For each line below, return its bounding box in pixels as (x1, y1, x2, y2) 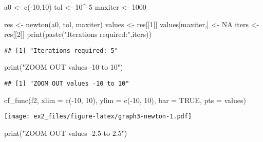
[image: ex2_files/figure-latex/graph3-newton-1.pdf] (4, 113, 192, 120)
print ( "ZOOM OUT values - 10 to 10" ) (4, 62, 123, 72)
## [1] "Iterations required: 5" (4, 47, 118, 54)
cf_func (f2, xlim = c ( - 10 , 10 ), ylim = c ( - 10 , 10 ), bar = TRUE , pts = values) (4, 94, 246, 105)
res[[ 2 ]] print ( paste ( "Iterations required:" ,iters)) (4, 29, 152, 39)
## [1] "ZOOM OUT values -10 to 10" (4, 80, 129, 88)
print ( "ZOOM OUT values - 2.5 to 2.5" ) (4, 127, 127, 138)
